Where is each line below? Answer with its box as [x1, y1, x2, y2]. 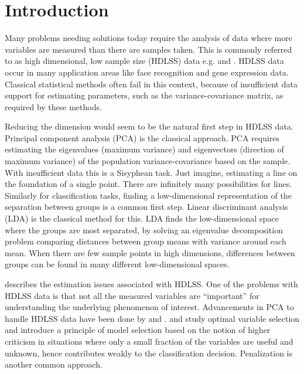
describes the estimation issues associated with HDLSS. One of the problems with [5, 278, 298, 290]
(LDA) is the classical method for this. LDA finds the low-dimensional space [5, 212, 279, 225]
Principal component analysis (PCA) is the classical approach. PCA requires [5, 131, 280, 144]
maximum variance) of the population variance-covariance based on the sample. [5, 155, 291, 167]
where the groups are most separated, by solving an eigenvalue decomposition [5, 223, 283, 236]
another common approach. [5, 358, 103, 370]
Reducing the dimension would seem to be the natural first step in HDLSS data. [5, 120, 293, 132]
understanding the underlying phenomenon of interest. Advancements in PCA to [5, 301, 294, 313]
